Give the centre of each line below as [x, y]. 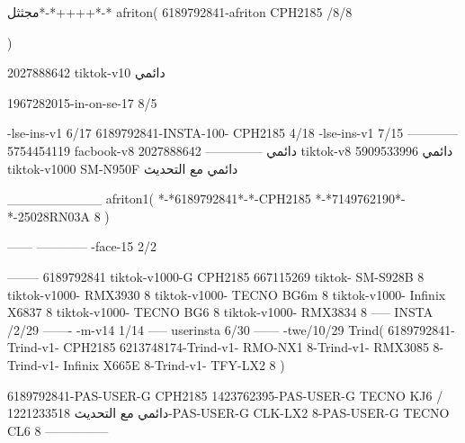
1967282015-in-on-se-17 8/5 [82, 102]
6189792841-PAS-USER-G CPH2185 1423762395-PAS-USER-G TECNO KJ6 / [225, 395]
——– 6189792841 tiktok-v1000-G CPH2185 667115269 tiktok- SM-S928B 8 [216, 276]
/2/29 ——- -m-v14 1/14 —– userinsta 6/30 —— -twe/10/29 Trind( [196, 329]
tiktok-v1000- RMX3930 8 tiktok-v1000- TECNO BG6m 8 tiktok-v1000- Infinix [227, 294]
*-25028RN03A [49, 216]
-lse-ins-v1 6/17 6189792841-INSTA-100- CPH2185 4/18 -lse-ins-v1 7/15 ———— [232, 133]
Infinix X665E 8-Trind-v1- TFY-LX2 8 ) [174, 364]
